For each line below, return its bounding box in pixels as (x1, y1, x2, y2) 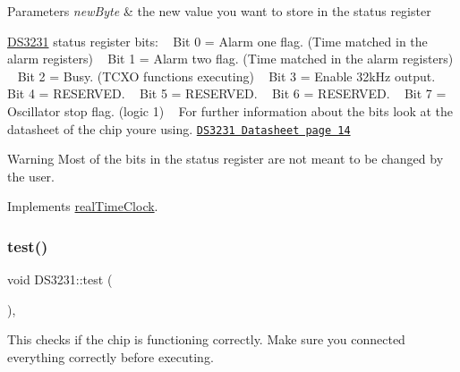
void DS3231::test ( (7, 270, 113, 289)
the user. (7, 166, 55, 185)
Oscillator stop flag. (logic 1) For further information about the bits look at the (7, 101, 454, 120)
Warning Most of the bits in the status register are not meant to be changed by (7, 149, 444, 168)
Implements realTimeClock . (7, 197, 158, 216)
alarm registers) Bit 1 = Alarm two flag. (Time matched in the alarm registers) (7, 49, 454, 68)
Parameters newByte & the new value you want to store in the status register (7, 2, 431, 20)
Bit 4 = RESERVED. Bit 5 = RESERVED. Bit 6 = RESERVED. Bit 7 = (7, 84, 447, 103)
